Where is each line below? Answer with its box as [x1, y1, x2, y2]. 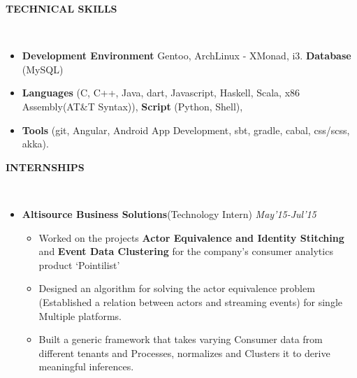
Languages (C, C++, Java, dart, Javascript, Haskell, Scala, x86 [22, 85, 300, 100]
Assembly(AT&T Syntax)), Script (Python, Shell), [22, 99, 243, 113]
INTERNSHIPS [6, 159, 85, 174]
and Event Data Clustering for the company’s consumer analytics [38, 244, 333, 259]
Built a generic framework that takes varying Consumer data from [38, 332, 323, 347]
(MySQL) [22, 61, 64, 76]
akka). [22, 136, 49, 151]
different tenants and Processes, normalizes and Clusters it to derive [38, 345, 330, 360]
